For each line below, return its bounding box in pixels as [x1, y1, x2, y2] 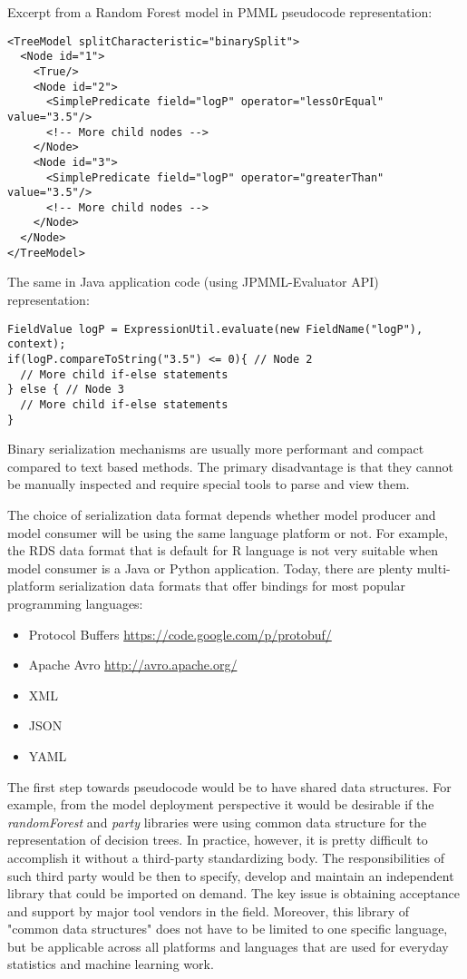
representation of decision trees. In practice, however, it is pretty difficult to [7, 830, 428, 849]
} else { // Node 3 [7, 383, 124, 396]
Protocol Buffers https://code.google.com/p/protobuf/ [28, 624, 332, 643]
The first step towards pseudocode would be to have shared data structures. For [7, 777, 452, 796]
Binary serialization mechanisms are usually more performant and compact [7, 439, 424, 458]
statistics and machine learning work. [7, 955, 214, 974]
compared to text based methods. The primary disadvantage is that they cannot [7, 456, 453, 475]
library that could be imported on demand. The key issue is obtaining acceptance [7, 884, 460, 903]
